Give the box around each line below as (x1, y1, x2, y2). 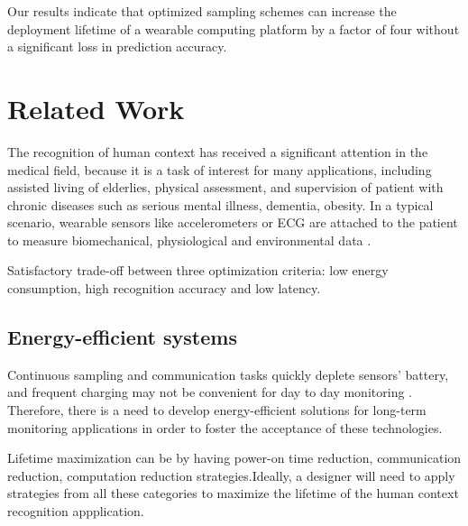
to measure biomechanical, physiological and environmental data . (7, 230, 372, 249)
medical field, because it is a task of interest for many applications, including (7, 160, 432, 179)
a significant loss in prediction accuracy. (7, 37, 227, 56)
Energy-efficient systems (7, 323, 237, 351)
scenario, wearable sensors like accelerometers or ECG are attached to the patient (7, 213, 458, 232)
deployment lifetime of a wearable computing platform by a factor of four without (7, 19, 460, 38)
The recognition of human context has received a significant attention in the (7, 142, 428, 161)
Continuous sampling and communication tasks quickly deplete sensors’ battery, (7, 365, 449, 383)
